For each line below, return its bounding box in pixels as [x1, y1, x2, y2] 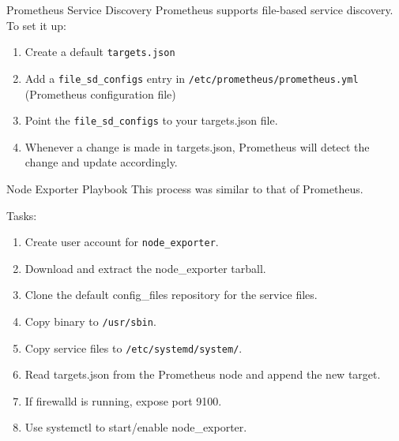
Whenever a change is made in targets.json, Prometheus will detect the [24, 138, 370, 155]
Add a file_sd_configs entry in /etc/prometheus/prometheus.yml [24, 69, 359, 86]
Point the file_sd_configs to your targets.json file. [24, 112, 278, 129]
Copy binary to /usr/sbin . [24, 312, 156, 329]
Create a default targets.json [24, 43, 175, 60]
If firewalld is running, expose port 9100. [24, 392, 222, 409]
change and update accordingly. [24, 154, 178, 170]
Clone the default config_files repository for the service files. [24, 286, 318, 303]
